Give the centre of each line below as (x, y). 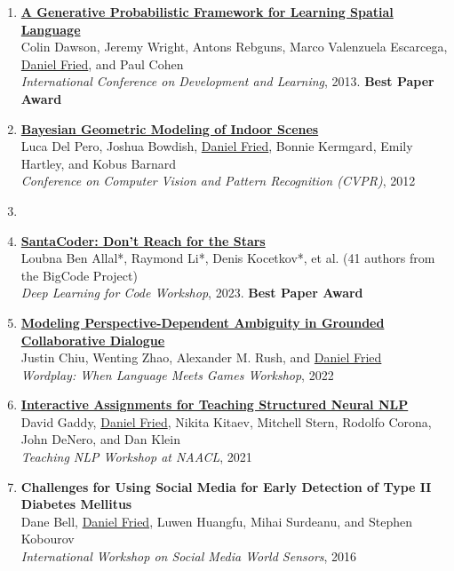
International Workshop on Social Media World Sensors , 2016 (189, 556)
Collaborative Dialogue (93, 340)
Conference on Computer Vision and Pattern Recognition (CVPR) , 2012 (218, 181)
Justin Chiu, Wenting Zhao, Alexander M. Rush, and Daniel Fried (201, 357)
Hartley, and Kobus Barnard (99, 163)
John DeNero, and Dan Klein (100, 439)
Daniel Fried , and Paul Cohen (102, 63)
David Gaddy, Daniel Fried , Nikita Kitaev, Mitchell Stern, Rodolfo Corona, (226, 421)
